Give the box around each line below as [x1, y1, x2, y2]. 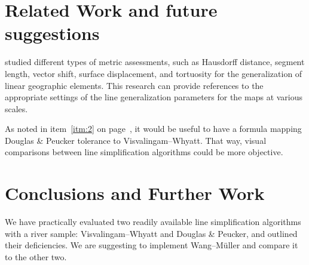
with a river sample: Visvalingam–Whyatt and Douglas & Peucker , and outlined [5, 227, 298, 239]
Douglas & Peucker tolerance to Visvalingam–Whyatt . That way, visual [5, 134, 267, 146]
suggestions [5, 21, 100, 45]
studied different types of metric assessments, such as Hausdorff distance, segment [5, 56, 305, 68]
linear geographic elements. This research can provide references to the [5, 79, 264, 91]
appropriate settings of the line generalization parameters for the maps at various [5, 91, 303, 103]
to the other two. [5, 250, 67, 263]
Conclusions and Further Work [5, 181, 265, 205]
